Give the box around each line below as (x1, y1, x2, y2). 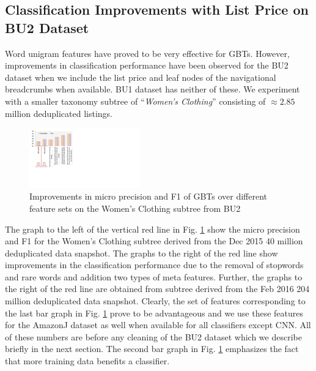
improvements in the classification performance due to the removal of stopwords (5, 258, 304, 271)
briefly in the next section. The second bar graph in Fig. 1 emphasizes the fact (5, 342, 299, 355)
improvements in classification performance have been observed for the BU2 (5, 59, 288, 72)
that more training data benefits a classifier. (5, 354, 170, 367)
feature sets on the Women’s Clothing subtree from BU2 (29, 201, 241, 214)
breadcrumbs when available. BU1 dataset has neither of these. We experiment (5, 83, 300, 96)
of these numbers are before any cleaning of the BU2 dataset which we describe (5, 330, 302, 343)
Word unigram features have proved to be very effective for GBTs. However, (5, 47, 290, 59)
